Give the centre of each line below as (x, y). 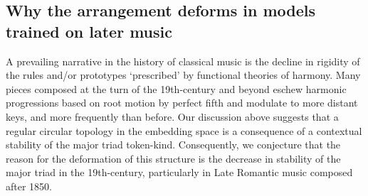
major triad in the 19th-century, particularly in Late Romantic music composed (179, 172)
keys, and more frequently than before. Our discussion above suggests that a (172, 116)
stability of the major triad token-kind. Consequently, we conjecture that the (173, 145)
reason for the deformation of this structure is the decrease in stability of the (173, 158)
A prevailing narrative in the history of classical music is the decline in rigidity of (183, 61)
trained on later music (89, 31)
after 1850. (29, 186)
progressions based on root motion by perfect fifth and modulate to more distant (182, 103)
